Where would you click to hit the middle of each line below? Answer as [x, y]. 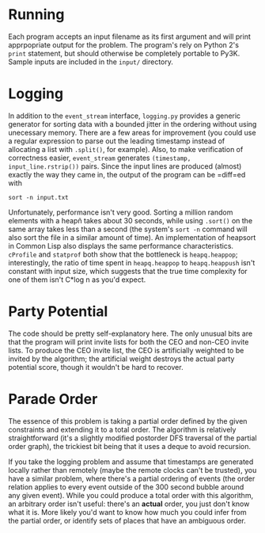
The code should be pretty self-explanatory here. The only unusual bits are [131, 333]
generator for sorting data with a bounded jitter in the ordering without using [132, 124]
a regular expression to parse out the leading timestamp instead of [117, 141]
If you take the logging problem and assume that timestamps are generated [131, 462]
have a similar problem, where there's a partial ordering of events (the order [132, 478]
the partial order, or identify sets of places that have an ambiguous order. [127, 520]
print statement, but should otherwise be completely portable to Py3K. [124, 53]
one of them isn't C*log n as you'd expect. [77, 280]
